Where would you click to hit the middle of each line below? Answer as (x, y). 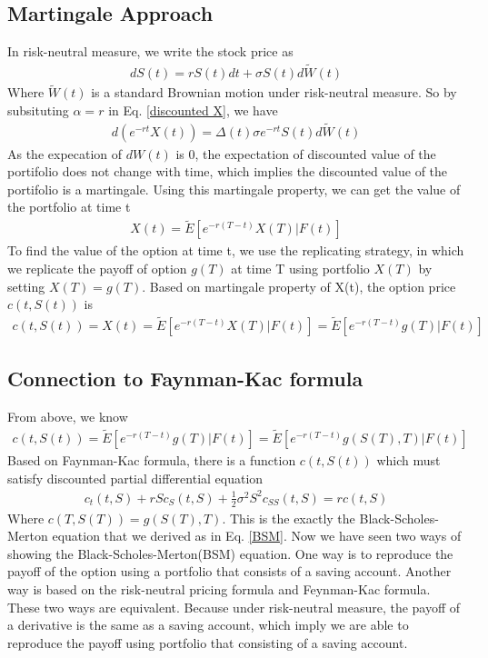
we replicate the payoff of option (97, 268)
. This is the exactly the (289, 518)
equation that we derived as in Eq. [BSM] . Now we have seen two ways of (257, 536)
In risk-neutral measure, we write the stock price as (150, 51)
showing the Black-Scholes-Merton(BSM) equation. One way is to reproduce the (230, 553)
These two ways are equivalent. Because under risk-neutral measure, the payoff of (234, 607)
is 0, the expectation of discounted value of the (306, 153)
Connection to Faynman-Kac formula (185, 379)
